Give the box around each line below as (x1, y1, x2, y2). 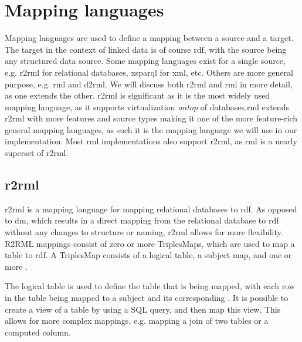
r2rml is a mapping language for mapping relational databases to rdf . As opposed (5, 202, 297, 215)
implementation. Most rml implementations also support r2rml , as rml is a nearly (5, 135, 297, 147)
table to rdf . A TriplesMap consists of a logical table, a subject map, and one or (5, 249, 292, 261)
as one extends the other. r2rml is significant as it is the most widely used (5, 89, 270, 101)
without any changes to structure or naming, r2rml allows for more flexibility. (5, 226, 283, 238)
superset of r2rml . (5, 147, 69, 159)
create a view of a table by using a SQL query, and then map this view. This (5, 303, 281, 315)
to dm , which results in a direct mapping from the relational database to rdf (5, 214, 279, 226)
